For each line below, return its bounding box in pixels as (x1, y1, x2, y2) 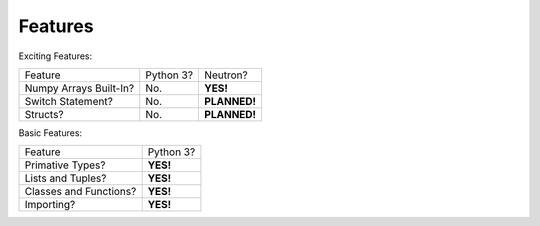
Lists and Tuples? (24, 171, 107, 185)
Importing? (24, 198, 76, 212)
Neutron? (204, 68, 249, 82)
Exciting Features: (18, 50, 93, 62)
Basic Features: (18, 126, 83, 139)
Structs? (24, 107, 64, 121)
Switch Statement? (24, 94, 114, 108)
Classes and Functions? (24, 185, 137, 199)
